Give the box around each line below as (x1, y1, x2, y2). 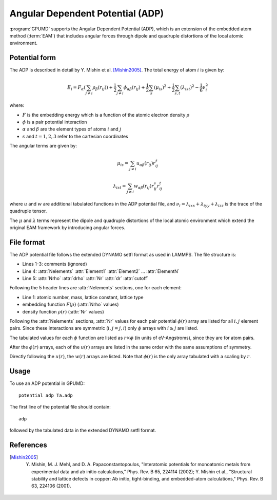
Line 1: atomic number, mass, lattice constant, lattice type (22, 294, 144, 300)
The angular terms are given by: (9, 143, 77, 149)
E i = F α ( (67, 85, 86, 92)
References (9, 440, 47, 449)
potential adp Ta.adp (18, 392, 73, 398)
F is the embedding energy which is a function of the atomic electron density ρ (22, 112, 190, 118)
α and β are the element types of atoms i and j (22, 126, 122, 132)
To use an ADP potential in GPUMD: (9, 380, 85, 386)
